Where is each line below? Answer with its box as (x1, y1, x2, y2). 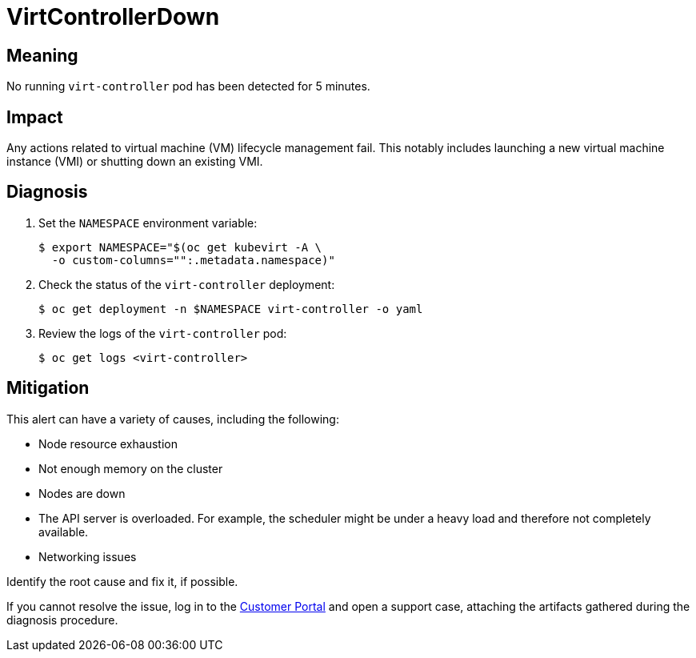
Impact (6, 106, 63, 127)
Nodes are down (38, 486, 126, 500)
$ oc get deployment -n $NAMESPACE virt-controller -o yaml (38, 302, 423, 315)
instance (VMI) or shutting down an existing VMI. (6, 154, 263, 169)
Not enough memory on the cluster (38, 461, 223, 475)
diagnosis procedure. (6, 612, 118, 627)
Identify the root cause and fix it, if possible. (6, 574, 238, 588)
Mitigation (6, 378, 90, 399)
